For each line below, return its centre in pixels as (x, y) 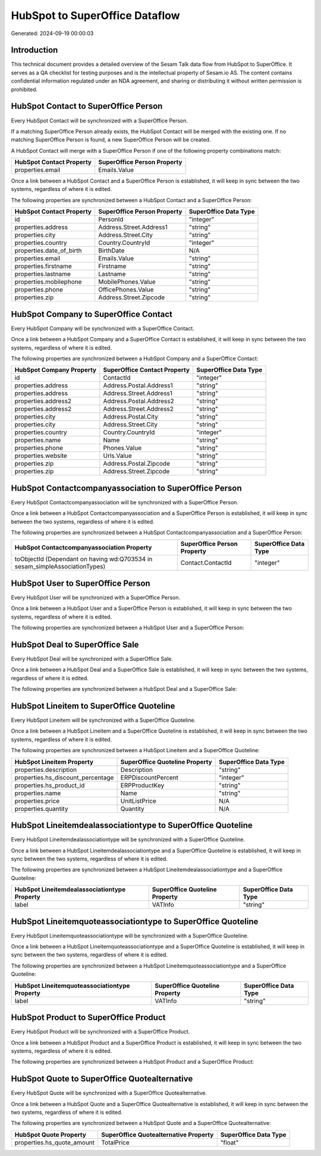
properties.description (46, 769)
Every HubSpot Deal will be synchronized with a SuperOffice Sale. (92, 659)
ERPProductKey (142, 785)
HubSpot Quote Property (50, 1135)
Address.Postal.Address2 (139, 401)
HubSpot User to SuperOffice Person (81, 583)
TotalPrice (116, 1142)
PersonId (111, 219)
